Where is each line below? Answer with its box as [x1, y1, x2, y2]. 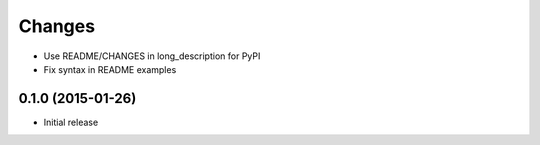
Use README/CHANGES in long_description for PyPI [43, 50, 261, 62]
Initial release [43, 116, 99, 128]
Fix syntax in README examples [43, 63, 177, 75]
